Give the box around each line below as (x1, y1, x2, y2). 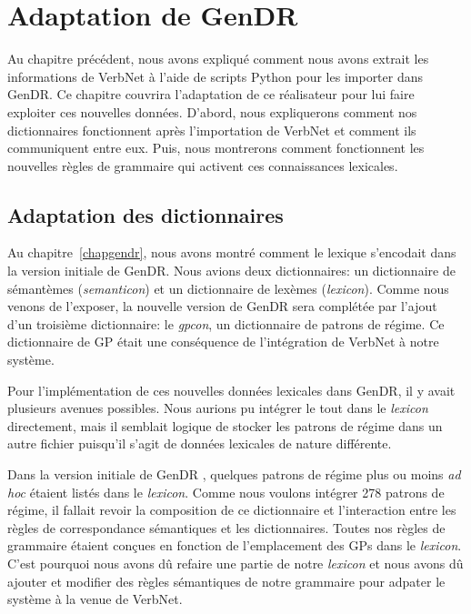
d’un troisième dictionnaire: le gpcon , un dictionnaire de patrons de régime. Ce (7, 314, 445, 333)
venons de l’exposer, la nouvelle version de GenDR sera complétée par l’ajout (7, 297, 437, 316)
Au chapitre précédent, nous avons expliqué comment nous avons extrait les (7, 49, 429, 68)
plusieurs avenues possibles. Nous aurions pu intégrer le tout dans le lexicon (7, 398, 428, 418)
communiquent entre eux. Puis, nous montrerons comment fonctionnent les (7, 138, 425, 157)
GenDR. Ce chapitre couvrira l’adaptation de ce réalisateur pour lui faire (7, 85, 415, 104)
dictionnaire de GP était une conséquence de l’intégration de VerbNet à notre (7, 332, 439, 351)
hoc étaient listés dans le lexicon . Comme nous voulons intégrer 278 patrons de (7, 482, 445, 501)
